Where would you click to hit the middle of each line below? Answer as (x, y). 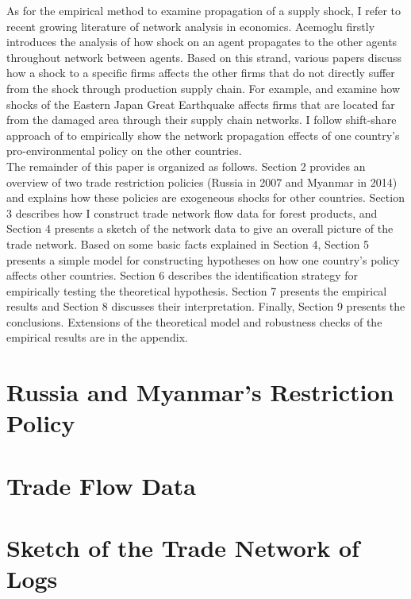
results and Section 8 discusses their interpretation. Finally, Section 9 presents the (206, 306)
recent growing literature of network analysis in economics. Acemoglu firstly (191, 26)
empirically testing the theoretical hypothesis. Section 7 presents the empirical (197, 290)
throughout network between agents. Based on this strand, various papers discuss (204, 57)
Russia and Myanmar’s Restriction (200, 392)
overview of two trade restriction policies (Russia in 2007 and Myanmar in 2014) (202, 182)
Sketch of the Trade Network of (183, 548)
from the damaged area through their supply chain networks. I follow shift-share (202, 120)
